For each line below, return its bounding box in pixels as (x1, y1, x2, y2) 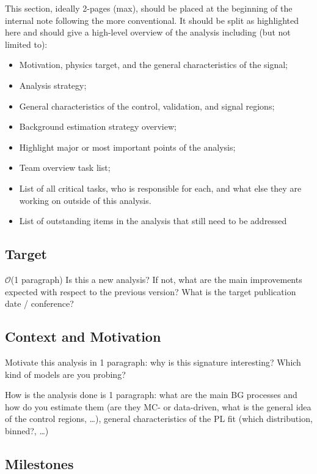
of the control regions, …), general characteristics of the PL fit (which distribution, (5, 412, 313, 425)
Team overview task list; (19, 161, 111, 174)
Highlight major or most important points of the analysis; (19, 140, 236, 153)
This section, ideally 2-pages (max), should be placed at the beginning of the (5, 2, 293, 14)
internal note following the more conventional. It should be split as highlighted (5, 13, 299, 26)
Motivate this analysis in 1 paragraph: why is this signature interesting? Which (5, 355, 301, 368)
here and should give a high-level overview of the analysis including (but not (5, 26, 291, 39)
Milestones (5, 454, 74, 473)
